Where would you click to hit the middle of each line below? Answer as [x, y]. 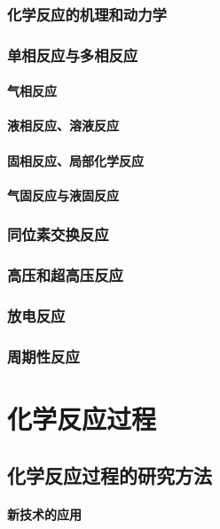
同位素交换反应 [58, 234]
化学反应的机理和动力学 [87, 14]
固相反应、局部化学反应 [75, 160]
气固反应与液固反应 [63, 194]
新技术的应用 [44, 513]
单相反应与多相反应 [73, 54]
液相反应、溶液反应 [63, 125]
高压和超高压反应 [65, 275]
